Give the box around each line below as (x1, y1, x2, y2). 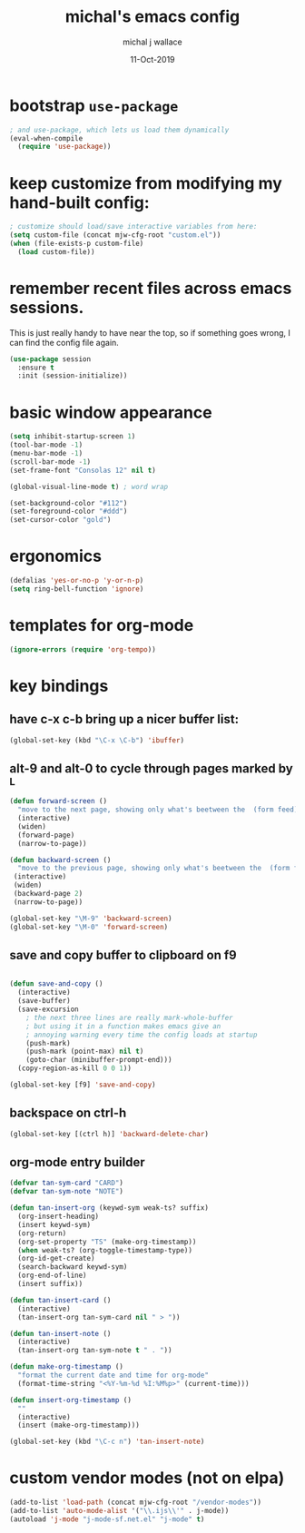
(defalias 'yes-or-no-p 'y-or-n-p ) (9, 576, 144, 585)
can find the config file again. (9, 337, 120, 348)
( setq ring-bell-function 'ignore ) (9, 584, 144, 594)
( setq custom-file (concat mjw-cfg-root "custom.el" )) (9, 231, 221, 240)
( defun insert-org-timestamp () (9, 1395, 132, 1404)
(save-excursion (17, 1005, 79, 1014)
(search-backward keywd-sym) (17, 1263, 128, 1272)
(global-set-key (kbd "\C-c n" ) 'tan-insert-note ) (9, 1437, 205, 1447)
